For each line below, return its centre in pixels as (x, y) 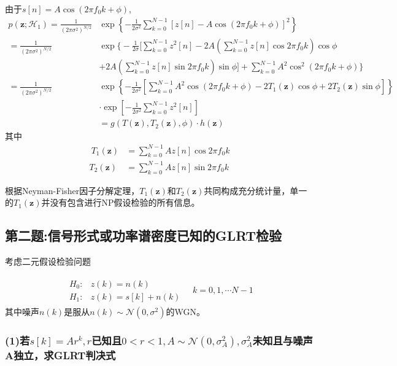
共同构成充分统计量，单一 (256, 190)
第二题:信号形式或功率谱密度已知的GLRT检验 (144, 236)
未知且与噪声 (283, 340)
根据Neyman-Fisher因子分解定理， (72, 190)
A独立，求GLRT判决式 (60, 355)
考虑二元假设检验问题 (48, 261)
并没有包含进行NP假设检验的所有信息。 (121, 202)
